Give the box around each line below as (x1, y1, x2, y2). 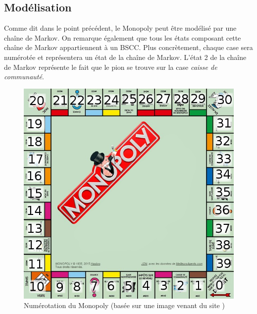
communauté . (4, 71, 44, 82)
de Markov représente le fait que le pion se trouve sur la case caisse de (4, 61, 217, 72)
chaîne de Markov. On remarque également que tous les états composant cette (4, 32, 241, 43)
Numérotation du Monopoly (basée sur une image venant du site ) (24, 300, 225, 311)
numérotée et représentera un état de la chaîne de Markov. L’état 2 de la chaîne (4, 52, 247, 62)
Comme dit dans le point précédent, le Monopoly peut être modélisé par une (4, 23, 237, 33)
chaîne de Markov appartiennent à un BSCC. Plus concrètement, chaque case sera (4, 42, 253, 52)
